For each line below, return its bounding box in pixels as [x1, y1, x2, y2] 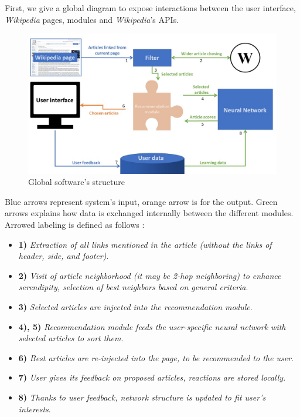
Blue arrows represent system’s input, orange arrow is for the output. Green [5, 195, 278, 207]
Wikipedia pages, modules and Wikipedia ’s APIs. [5, 13, 179, 25]
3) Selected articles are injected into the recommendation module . [18, 301, 253, 313]
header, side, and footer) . [18, 250, 109, 262]
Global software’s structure [28, 176, 125, 188]
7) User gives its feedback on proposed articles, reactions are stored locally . [18, 371, 286, 384]
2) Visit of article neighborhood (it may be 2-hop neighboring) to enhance [18, 269, 281, 281]
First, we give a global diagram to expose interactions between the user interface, [5, 2, 296, 14]
